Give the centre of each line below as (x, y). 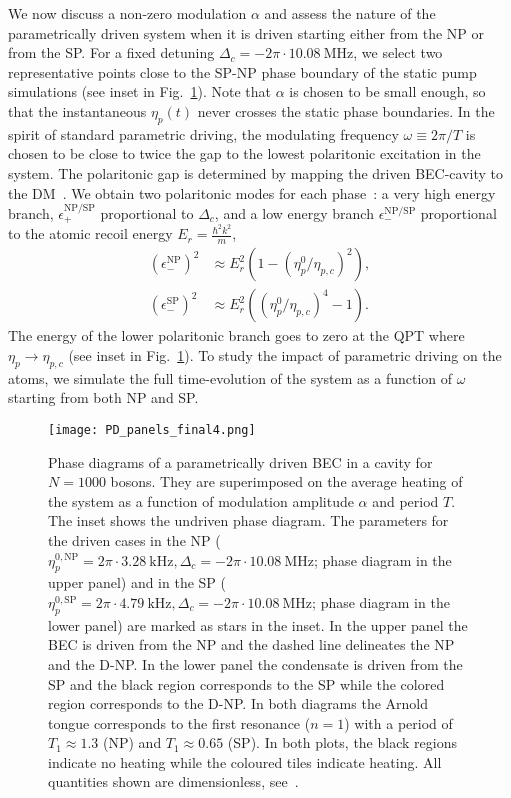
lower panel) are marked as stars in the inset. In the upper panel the (258, 624)
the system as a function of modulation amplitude (201, 500)
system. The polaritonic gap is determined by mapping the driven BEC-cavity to (256, 172)
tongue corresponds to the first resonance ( (179, 722)
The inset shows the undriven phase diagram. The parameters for (248, 520)
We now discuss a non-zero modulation (127, 13)
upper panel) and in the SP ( (137, 582)
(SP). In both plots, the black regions (342, 742)
